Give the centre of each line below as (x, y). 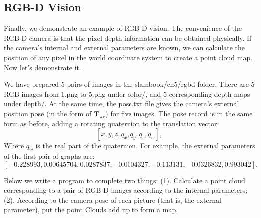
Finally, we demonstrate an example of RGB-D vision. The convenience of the (123, 28)
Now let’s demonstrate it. (43, 67)
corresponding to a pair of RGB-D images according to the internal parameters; (126, 190)
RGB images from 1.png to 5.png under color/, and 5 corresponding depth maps (127, 94)
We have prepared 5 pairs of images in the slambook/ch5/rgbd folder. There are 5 (129, 84)
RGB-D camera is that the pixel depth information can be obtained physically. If (128, 38)
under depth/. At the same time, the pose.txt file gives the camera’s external (122, 104)
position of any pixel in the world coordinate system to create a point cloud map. (128, 57)
